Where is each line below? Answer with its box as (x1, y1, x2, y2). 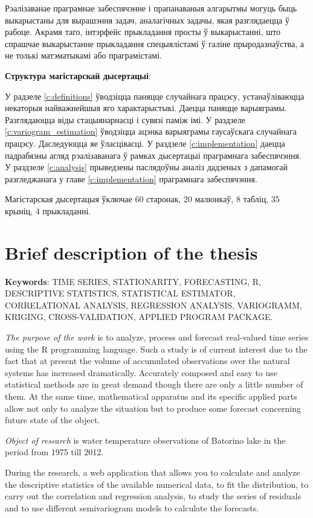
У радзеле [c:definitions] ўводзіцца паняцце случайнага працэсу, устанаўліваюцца (5, 89, 305, 102)
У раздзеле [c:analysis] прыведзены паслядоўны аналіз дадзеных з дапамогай (5, 161, 288, 173)
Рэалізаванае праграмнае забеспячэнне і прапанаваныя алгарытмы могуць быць (5, 2, 297, 14)
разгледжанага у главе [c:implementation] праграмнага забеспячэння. (5, 172, 257, 185)
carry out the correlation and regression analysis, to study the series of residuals (5, 490, 302, 502)
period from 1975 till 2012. (5, 446, 104, 458)
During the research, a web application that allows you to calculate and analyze (5, 465, 300, 478)
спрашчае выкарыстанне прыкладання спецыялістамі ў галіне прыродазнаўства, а (5, 37, 305, 50)
